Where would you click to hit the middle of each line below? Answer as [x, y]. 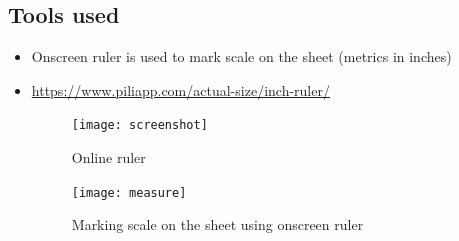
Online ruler [108, 157]
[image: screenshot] [139, 125]
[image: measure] [129, 192]
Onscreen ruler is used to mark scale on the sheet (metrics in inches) [241, 56]
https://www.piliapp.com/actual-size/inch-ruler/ [180, 89]
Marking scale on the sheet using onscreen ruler [217, 224]
